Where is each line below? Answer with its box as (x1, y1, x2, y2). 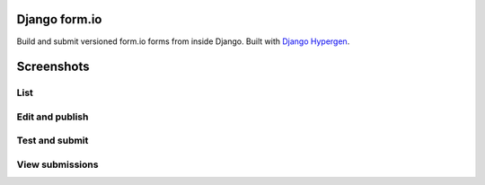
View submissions (16, 158, 99, 171)
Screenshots (16, 59, 90, 75)
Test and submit (16, 135, 89, 147)
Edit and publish (16, 110, 89, 123)
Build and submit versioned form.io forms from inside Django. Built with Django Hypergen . (16, 36, 350, 47)
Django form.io (16, 12, 102, 27)
